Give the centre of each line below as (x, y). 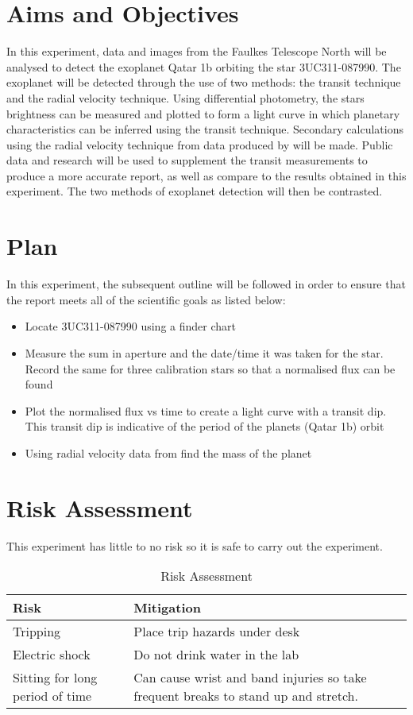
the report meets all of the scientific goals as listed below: (146, 299)
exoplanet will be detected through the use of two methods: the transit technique (204, 82)
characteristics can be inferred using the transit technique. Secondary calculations (205, 129)
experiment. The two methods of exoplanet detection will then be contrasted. (195, 191)
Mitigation (167, 608)
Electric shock (52, 655)
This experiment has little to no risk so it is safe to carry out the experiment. (195, 545)
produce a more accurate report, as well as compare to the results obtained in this (206, 175)
